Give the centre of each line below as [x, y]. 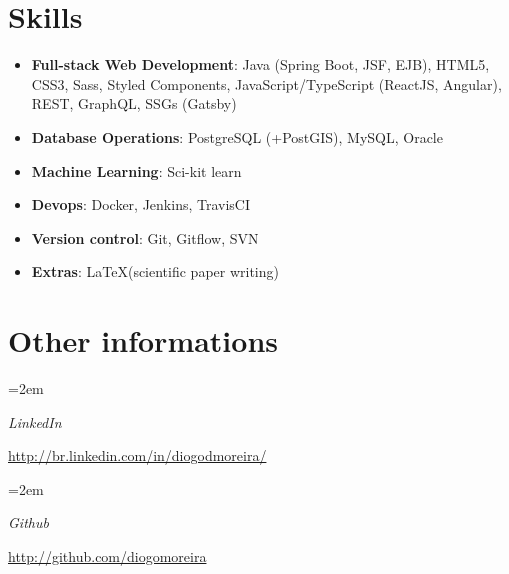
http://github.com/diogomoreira [107, 555]
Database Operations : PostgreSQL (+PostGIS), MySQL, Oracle [237, 136]
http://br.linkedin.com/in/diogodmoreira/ [137, 455]
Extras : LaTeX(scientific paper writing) [155, 271]
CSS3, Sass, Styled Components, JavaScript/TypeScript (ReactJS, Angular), [266, 83]
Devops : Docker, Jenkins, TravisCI [140, 204]
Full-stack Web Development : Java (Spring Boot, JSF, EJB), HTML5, [260, 64]
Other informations [143, 340]
